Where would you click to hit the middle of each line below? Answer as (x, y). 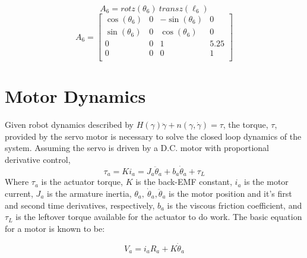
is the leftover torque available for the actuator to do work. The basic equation (159, 217)
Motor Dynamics (75, 96)
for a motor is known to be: (55, 228)
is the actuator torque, (82, 182)
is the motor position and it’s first (230, 193)
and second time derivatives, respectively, (80, 205)
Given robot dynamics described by (69, 125)
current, (19, 193)
